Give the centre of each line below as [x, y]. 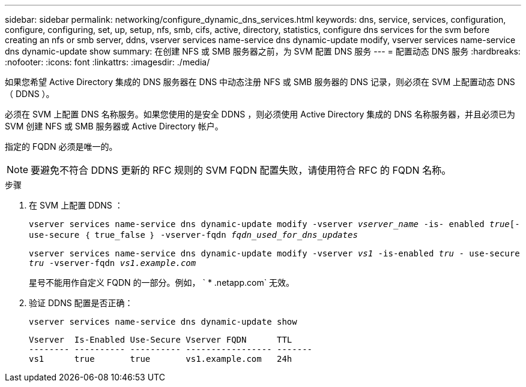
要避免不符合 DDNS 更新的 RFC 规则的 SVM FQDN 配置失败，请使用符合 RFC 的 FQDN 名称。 [241, 170]
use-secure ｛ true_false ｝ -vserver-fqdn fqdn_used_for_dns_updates [193, 235]
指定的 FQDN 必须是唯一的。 [61, 146]
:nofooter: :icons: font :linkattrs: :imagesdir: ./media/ [107, 62]
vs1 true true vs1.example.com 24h [161, 359]
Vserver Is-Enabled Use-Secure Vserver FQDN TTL [161, 340]
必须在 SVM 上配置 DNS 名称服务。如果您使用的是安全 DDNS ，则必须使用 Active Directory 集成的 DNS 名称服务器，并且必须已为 [260, 114]
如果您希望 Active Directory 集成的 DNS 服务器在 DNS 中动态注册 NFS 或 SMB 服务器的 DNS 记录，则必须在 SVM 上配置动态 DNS [260, 82]
